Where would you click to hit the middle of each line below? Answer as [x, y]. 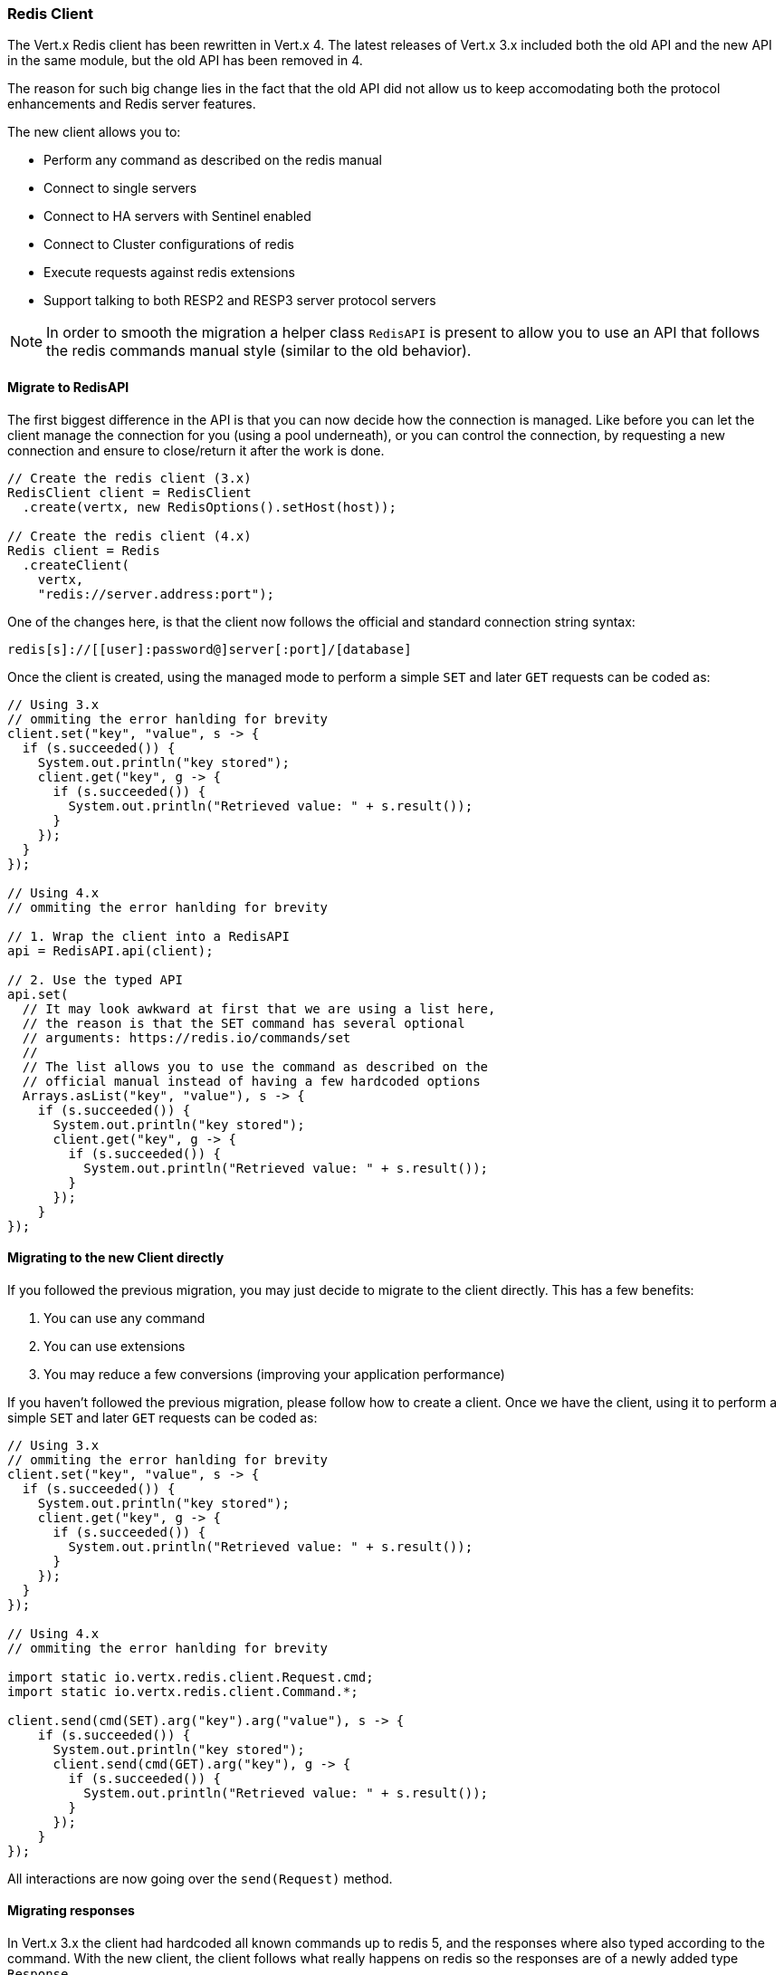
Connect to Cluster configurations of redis [169, 244]
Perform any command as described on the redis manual [213, 160]
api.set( [38, 994]
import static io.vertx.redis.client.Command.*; [183, 1691]
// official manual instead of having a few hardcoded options [251, 1081]
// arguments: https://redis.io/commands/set [186, 1037]
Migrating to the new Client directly [116, 1258]
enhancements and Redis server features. [132, 104]
